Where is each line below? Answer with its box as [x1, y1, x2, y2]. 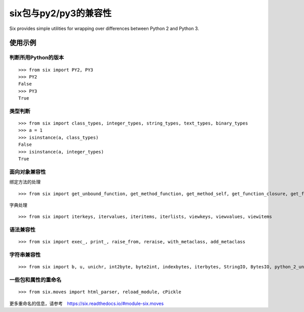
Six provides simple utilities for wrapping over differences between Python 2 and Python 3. [9, 25, 200, 32]
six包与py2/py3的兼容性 [9, 8, 112, 19]
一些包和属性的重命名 [9, 276, 62, 283]
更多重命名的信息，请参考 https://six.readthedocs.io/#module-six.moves [9, 300, 164, 306]
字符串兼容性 [9, 252, 41, 259]
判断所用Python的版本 [9, 54, 64, 61]
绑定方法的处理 [9, 179, 41, 185]
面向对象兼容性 [9, 168, 46, 175]
